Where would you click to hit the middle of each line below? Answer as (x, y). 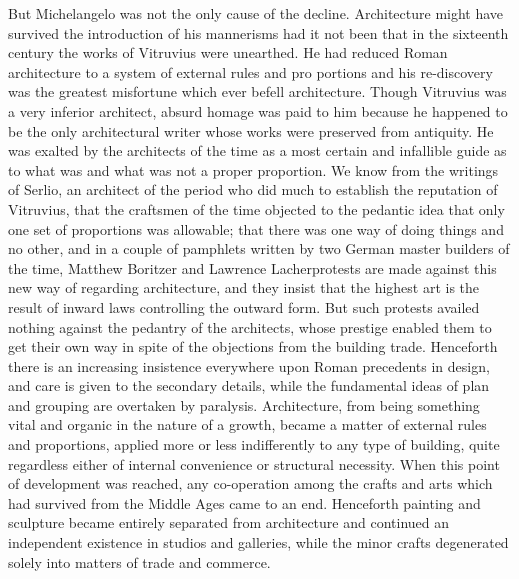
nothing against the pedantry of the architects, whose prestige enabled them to (250, 326)
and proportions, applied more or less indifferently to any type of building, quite (254, 444)
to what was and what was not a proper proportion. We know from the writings (253, 169)
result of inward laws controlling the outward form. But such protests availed (244, 306)
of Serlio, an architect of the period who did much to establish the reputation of (253, 189)
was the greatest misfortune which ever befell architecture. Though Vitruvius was (257, 91)
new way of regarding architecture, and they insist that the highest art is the (244, 287)
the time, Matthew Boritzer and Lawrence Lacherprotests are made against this (252, 267)
